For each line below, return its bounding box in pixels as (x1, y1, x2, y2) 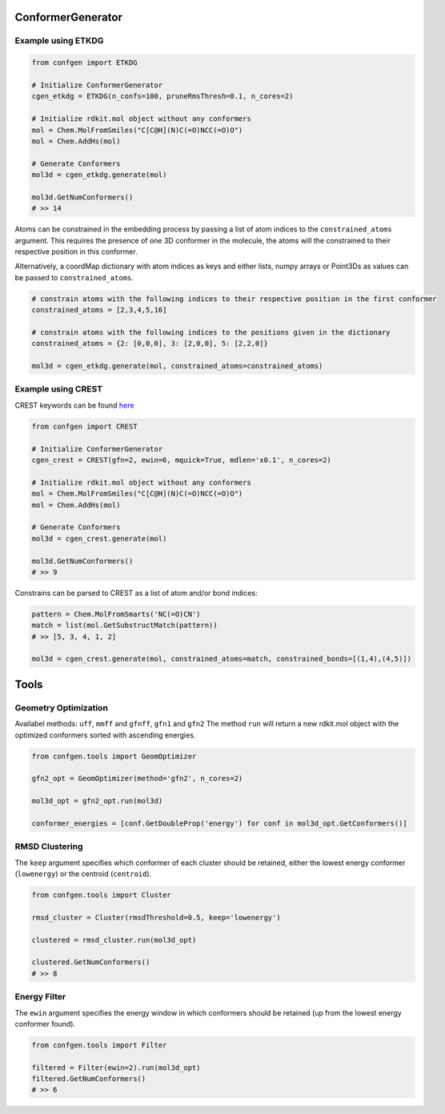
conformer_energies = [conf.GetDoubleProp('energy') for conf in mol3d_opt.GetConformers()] (31, 818, 407, 828)
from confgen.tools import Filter (31, 1040, 167, 1049)
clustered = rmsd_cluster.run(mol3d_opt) (31, 935, 197, 944)
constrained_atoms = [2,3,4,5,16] (31, 305, 167, 315)
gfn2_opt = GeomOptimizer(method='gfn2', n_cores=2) (31, 774, 243, 783)
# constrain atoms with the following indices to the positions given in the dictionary (31, 328, 391, 336)
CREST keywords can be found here (14, 400, 134, 410)
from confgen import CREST (31, 421, 138, 431)
